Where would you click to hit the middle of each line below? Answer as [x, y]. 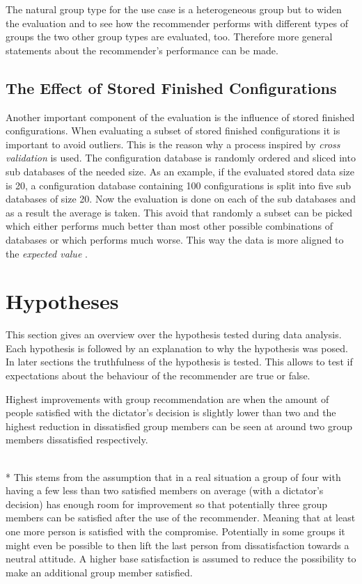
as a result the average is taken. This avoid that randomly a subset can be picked [179, 212]
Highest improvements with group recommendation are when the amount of [167, 398]
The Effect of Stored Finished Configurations [171, 87]
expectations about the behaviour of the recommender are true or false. [158, 376]
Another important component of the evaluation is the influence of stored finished [180, 117]
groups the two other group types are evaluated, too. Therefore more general [169, 37]
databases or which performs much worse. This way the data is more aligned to [175, 239]
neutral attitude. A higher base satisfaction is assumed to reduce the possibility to [181, 559]
